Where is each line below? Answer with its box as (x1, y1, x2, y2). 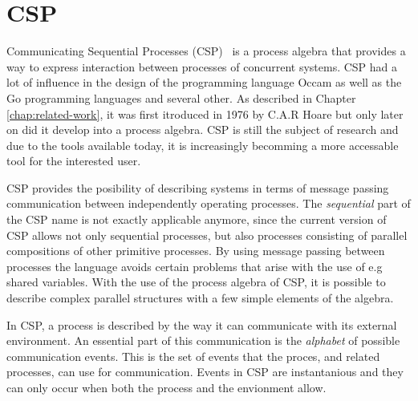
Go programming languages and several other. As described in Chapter (6, 89, 356, 106)
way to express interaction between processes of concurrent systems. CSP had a (6, 58, 398, 75)
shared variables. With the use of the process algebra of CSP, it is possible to (6, 273, 386, 290)
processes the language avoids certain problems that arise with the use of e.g (6, 257, 383, 274)
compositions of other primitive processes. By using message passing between (6, 242, 385, 259)
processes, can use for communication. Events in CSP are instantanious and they (6, 363, 404, 380)
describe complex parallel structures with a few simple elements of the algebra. (6, 290, 394, 306)
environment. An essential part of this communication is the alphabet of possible (6, 332, 400, 349)
